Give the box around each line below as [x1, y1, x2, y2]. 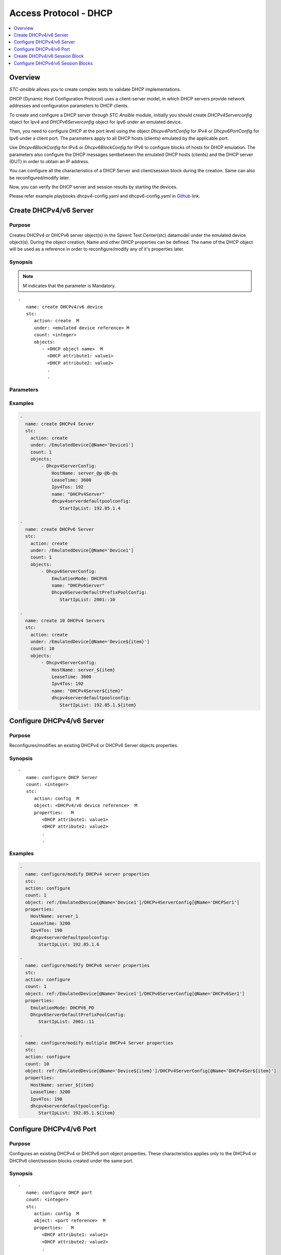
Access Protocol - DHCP [9, 8, 113, 19]
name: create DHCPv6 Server [25, 526, 94, 532]
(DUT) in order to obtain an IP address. [9, 158, 90, 164]
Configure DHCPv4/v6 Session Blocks [14, 60, 93, 66]
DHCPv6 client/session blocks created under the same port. [9, 1158, 134, 1164]
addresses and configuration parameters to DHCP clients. [9, 103, 129, 109]
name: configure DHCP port [26, 1190, 93, 1195]
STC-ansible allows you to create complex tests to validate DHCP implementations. [9, 86, 181, 92]
